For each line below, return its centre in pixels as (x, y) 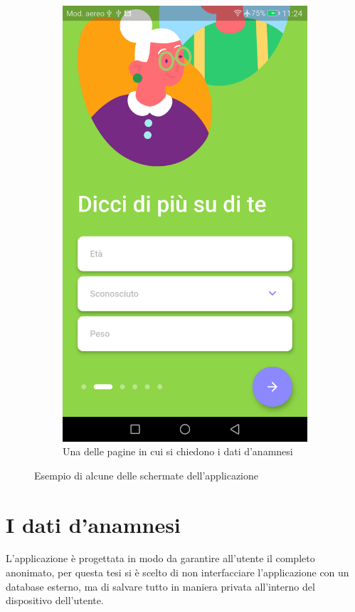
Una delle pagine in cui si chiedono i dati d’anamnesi (178, 451)
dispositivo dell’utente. (55, 600)
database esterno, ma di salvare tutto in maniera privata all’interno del (160, 586)
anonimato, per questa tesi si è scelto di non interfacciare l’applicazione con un (177, 572)
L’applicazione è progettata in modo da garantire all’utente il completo (160, 558)
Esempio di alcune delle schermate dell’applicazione (146, 475)
